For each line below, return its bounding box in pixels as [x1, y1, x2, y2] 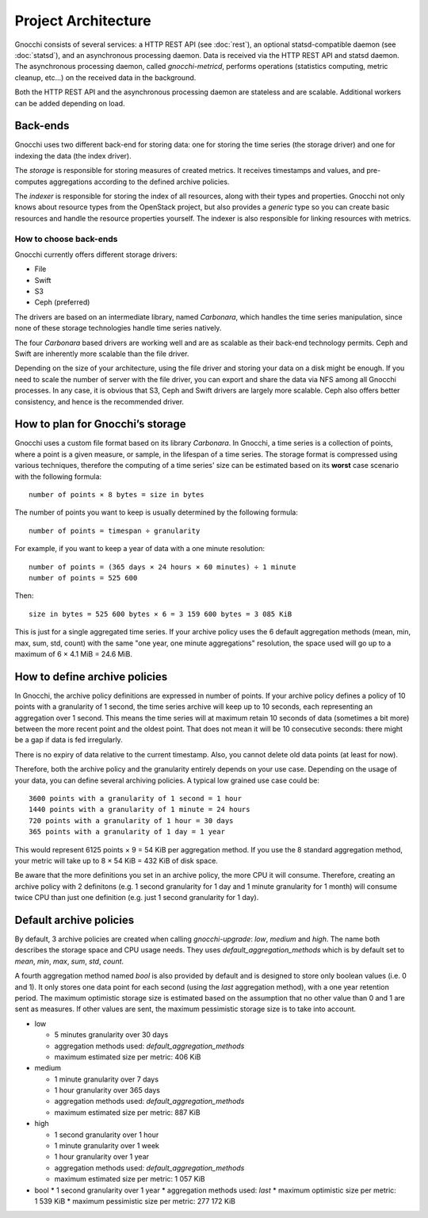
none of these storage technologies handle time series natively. [14, 324, 222, 333]
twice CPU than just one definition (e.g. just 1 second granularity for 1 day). [14, 893, 259, 902]
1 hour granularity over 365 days [54, 1086, 160, 1095]
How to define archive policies [14, 670, 168, 684]
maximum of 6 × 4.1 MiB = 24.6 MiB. [14, 649, 133, 658]
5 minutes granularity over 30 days [54, 1030, 169, 1040]
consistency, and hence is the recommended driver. [14, 396, 185, 406]
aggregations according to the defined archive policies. [48, 177, 230, 186]
